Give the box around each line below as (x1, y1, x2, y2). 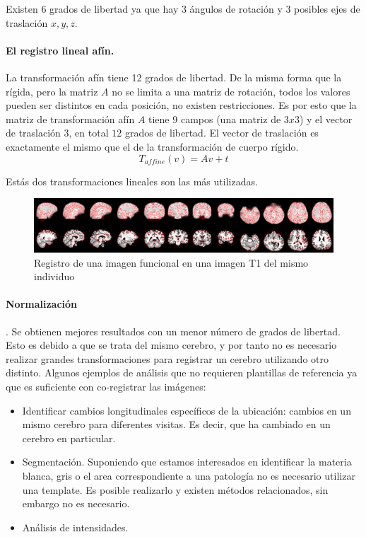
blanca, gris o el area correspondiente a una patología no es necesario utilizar (22, 468, 355, 483)
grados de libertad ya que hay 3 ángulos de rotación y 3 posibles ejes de (49, 1, 360, 16)
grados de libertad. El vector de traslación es (124, 125, 319, 140)
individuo (34, 269, 75, 284)
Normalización (6, 296, 78, 311)
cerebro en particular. (22, 430, 116, 445)
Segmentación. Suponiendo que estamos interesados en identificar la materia (22, 454, 352, 469)
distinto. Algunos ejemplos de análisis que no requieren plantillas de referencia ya (6, 365, 358, 380)
